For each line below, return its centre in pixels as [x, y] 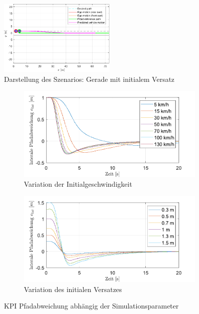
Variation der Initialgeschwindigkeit [78, 184]
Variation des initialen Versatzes [73, 289]
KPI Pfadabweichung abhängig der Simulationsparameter [92, 306]
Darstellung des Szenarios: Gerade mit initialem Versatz [89, 79]
